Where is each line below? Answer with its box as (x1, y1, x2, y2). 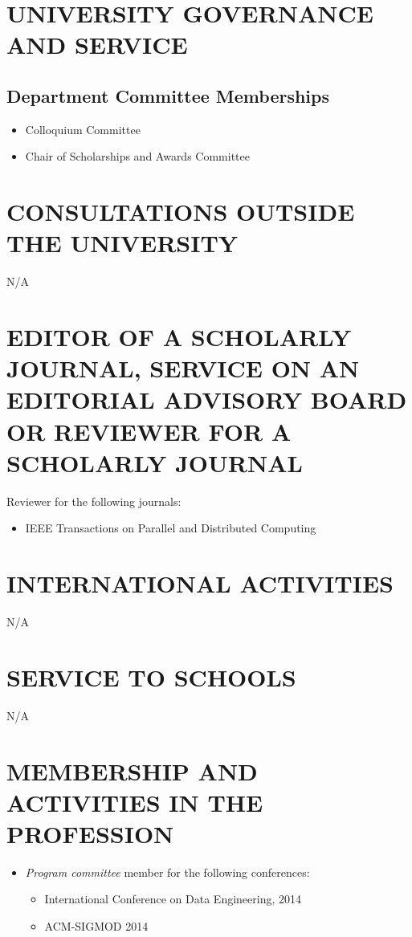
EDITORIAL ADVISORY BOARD (6, 383, 407, 416)
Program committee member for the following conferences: (25, 863, 310, 880)
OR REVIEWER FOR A (6, 414, 292, 447)
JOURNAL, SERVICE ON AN (6, 352, 360, 385)
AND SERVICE (6, 28, 188, 61)
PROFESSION (6, 817, 174, 849)
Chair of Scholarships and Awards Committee (25, 148, 250, 165)
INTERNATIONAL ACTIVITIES (6, 567, 394, 600)
